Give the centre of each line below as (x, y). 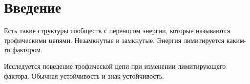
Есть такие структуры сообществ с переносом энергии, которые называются (117, 31)
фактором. (27, 50)
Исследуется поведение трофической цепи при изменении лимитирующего (115, 66)
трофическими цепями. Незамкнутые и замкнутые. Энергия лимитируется (114, 40)
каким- (236, 40)
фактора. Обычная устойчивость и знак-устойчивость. (84, 75)
